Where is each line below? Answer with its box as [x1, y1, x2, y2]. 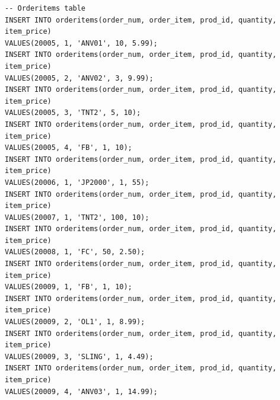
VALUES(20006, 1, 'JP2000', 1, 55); [5, 178, 149, 187]
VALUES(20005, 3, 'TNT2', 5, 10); [5, 108, 141, 117]
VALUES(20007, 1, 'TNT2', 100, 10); [5, 213, 149, 222]
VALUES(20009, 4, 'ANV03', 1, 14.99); [5, 387, 158, 396]
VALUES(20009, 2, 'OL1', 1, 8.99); [5, 318, 145, 327]
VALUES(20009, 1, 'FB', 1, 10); [5, 283, 132, 292]
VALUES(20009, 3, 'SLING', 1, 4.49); [5, 352, 154, 361]
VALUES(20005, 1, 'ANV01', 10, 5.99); [5, 39, 158, 47]
